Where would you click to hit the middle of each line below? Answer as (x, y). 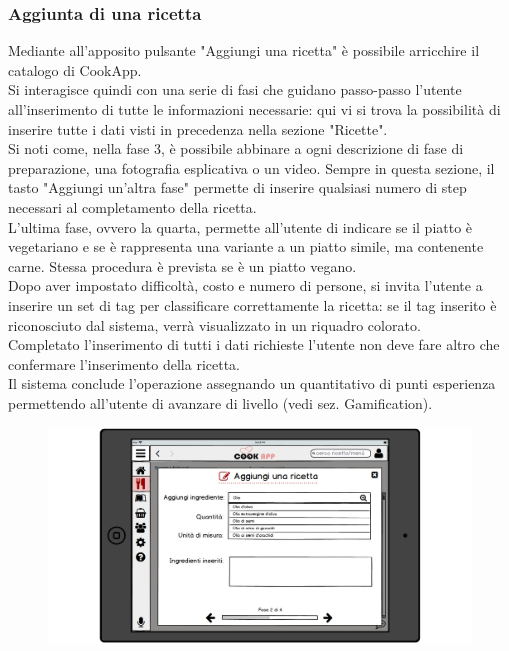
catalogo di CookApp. (75, 69)
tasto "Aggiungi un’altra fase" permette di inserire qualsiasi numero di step (237, 187)
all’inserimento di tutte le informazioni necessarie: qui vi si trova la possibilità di (254, 109)
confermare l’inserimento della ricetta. (124, 363)
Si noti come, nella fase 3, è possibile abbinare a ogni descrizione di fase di (236, 148)
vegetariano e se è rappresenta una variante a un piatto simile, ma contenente (246, 246)
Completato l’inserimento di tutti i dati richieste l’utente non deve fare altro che (254, 344)
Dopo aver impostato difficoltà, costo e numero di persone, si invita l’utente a (245, 285)
